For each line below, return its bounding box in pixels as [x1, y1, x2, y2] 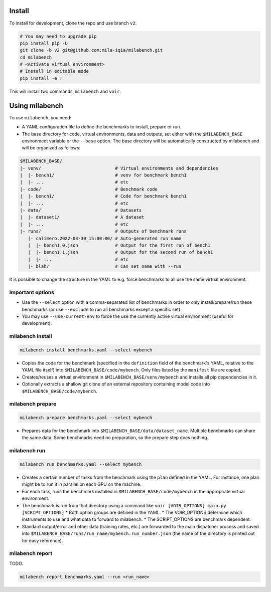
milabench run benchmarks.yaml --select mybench [20, 462, 142, 467]
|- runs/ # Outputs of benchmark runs [20, 229, 187, 234]
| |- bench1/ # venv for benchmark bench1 [20, 172, 187, 178]
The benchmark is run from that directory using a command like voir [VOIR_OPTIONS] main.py [22, 502, 226, 508]
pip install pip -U [20, 40, 68, 46]
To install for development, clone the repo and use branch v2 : [9, 20, 137, 26]
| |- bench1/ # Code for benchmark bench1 [20, 193, 187, 199]
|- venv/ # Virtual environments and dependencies [20, 165, 218, 171]
